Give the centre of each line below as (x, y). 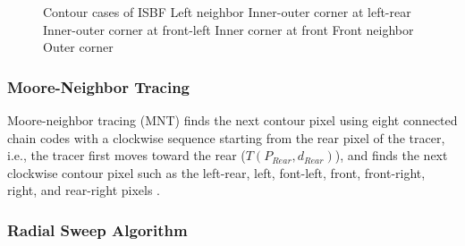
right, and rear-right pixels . (84, 190)
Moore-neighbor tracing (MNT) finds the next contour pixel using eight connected (232, 120)
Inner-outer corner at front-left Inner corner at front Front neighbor (228, 29)
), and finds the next (391, 155)
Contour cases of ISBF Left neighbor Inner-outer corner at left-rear (227, 12)
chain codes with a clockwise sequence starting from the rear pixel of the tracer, (226, 137)
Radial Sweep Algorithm (97, 229)
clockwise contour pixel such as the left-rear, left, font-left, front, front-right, (216, 172)
